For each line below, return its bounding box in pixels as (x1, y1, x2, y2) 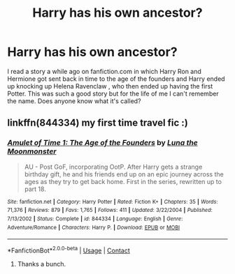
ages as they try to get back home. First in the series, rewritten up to (24, 177, 222, 185)
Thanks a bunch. (17, 259, 66, 268)
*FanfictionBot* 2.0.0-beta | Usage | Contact (7, 245, 131, 254)
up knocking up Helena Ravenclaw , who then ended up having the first (7, 82, 213, 90)
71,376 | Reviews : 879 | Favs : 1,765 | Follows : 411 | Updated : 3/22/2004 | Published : (7, 207, 213, 214)
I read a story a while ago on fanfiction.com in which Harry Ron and (7, 67, 201, 75)
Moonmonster (7, 146, 57, 156)
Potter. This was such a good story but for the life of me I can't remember (7, 89, 219, 98)
